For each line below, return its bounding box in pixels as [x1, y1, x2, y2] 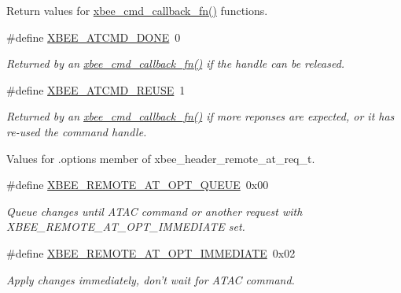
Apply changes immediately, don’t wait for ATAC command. [6, 271, 295, 287]
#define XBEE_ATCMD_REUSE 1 [6, 81, 186, 98]
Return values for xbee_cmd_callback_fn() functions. [6, 2, 268, 18]
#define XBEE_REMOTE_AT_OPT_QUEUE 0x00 [6, 176, 269, 193]
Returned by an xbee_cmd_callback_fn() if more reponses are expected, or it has [6, 108, 395, 124]
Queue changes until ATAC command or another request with [6, 202, 303, 219]
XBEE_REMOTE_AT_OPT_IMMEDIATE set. [6, 218, 245, 235]
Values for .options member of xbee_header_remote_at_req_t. [6, 150, 315, 166]
